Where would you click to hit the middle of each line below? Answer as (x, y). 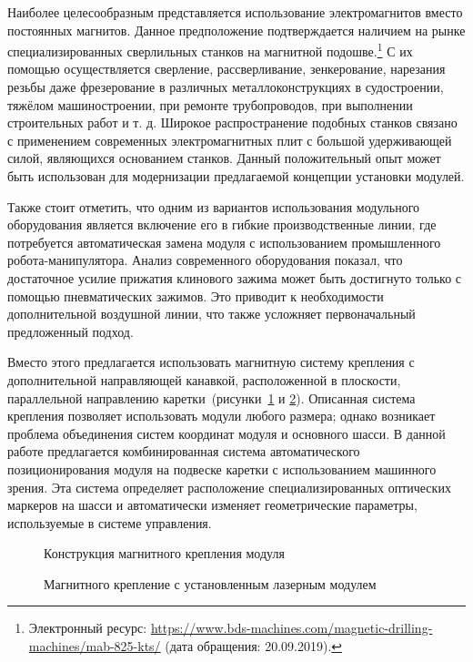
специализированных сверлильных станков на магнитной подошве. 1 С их (210, 50)
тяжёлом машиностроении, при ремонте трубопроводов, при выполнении (210, 104)
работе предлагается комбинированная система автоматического (184, 451)
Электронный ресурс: (88, 628)
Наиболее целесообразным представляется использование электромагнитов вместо (235, 12)
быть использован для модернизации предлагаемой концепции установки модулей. (236, 176)
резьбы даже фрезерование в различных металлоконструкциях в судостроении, (226, 87)
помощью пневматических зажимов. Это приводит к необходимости (196, 295)
